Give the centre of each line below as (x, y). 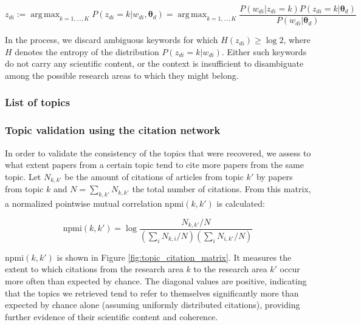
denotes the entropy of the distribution (87, 51)
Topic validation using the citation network (113, 130)
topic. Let (23, 176)
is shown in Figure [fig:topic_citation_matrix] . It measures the (174, 257)
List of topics (38, 102)
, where (297, 40)
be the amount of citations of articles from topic (154, 176)
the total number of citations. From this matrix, (222, 189)
